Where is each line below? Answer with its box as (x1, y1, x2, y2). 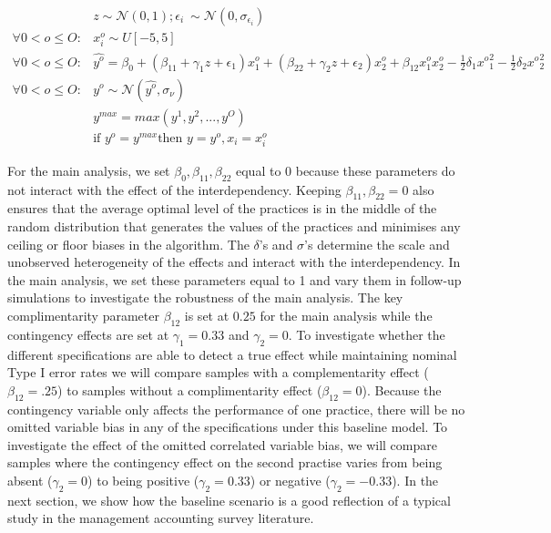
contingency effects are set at (7, 324, 169, 343)
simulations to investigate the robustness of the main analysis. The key (7, 288, 403, 307)
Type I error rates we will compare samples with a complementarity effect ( (7, 363, 429, 382)
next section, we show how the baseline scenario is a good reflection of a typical (7, 490, 451, 509)
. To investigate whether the (288, 324, 445, 343)
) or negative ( (250, 470, 331, 489)
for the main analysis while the (260, 306, 433, 325)
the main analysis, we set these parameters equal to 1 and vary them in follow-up (7, 270, 462, 289)
